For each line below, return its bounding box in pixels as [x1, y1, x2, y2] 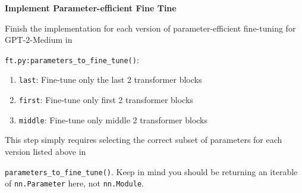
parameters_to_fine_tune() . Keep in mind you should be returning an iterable [5, 165, 298, 178]
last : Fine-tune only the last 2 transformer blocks [18, 73, 202, 86]
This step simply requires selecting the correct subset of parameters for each [5, 133, 282, 146]
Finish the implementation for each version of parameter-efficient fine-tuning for [5, 21, 296, 34]
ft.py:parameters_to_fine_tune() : [5, 53, 139, 66]
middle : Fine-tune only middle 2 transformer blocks [18, 113, 208, 126]
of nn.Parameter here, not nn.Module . [5, 177, 144, 189]
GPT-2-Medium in [5, 33, 73, 46]
